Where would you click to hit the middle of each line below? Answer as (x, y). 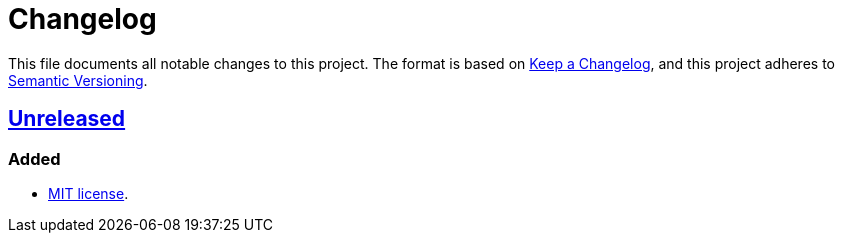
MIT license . (88, 193)
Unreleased (67, 119)
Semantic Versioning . (78, 80)
